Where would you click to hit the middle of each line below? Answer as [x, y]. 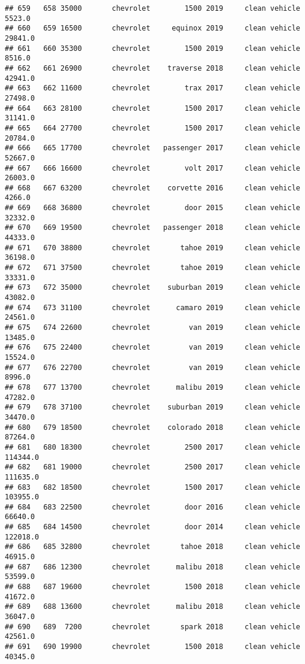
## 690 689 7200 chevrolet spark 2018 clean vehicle [152, 627]
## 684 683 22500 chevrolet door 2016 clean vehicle [152, 507]
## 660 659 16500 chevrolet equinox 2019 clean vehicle [152, 28]
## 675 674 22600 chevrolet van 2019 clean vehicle [152, 328]
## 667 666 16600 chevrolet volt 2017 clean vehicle [152, 168]
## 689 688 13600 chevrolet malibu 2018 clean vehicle [152, 607]
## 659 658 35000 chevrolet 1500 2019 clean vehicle [152, 8]
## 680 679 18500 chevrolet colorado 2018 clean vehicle [152, 427]
